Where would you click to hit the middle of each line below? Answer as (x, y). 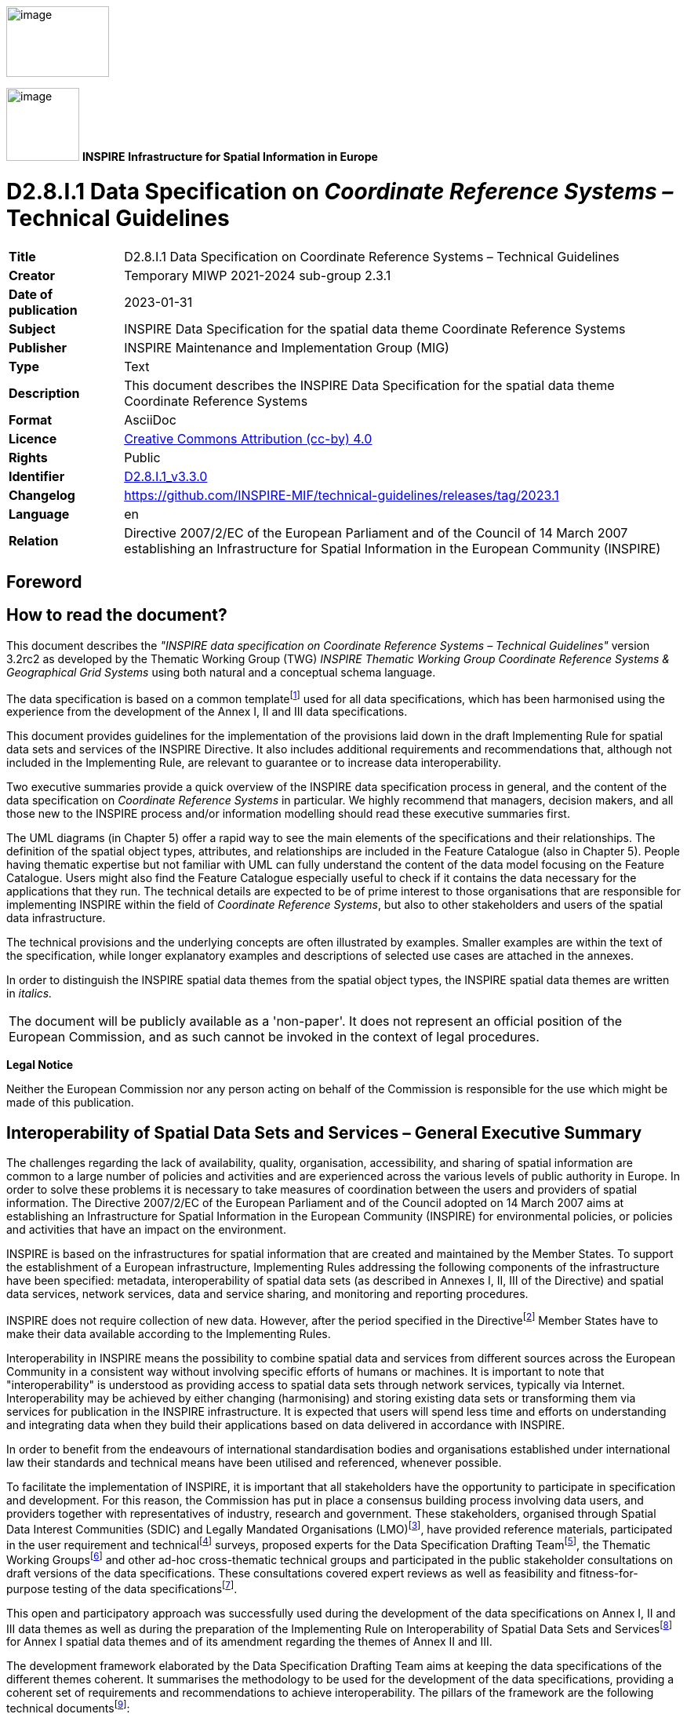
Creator (32, 275)
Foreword (44, 582)
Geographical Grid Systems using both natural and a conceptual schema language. (221, 672)
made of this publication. (70, 1103)
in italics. (29, 994)
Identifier (37, 476)
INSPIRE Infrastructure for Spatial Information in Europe (230, 157)
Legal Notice (40, 1065)
